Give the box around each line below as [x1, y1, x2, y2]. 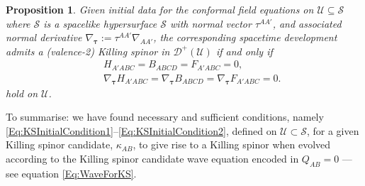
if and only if [215, 43, 273, 58]
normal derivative [6, 30, 82, 45]
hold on [6, 85, 38, 100]
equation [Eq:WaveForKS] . [21, 165, 137, 180]
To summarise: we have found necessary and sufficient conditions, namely [6, 109, 324, 124]
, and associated [272, 16, 342, 31]
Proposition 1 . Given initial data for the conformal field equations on [6, 2, 314, 16]
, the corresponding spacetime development [153, 30, 337, 45]
